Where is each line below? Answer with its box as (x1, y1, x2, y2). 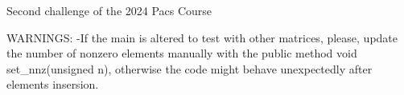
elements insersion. (6, 76, 99, 93)
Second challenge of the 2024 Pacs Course (6, 2, 212, 18)
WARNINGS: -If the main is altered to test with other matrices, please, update (6, 29, 398, 46)
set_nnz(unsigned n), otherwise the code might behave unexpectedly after (6, 60, 373, 77)
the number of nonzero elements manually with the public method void (6, 45, 357, 61)
